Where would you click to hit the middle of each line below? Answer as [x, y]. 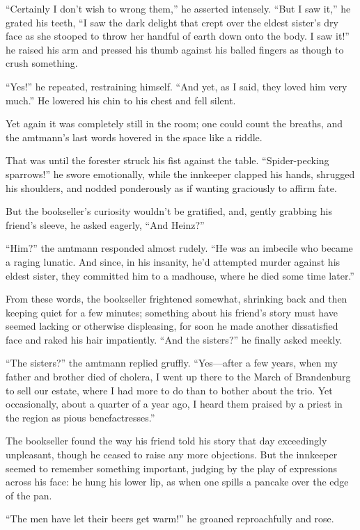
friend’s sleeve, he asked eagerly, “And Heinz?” [105, 224]
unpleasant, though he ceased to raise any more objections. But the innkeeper [172, 455]
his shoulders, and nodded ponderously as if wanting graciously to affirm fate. [171, 187]
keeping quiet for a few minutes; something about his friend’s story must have [172, 312]
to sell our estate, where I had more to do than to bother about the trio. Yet [169, 390]
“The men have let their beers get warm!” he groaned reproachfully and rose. [170, 519]
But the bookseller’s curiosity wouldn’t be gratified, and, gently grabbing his [169, 211]
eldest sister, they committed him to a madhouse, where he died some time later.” [180, 275]
